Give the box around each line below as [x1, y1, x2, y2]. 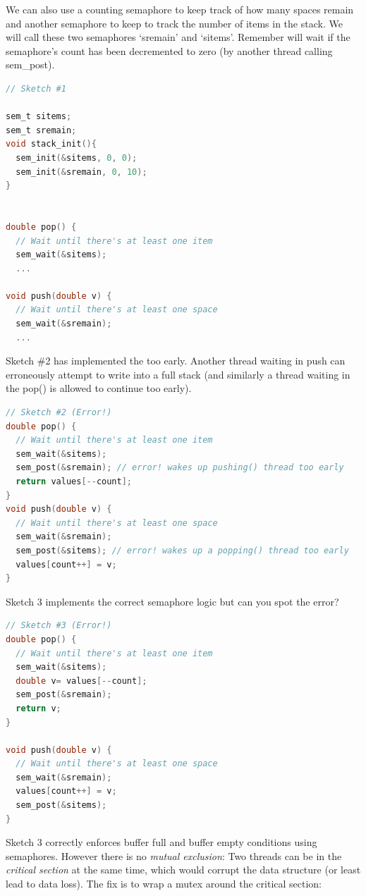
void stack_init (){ [6, 139, 97, 149]
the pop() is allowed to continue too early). [6, 381, 192, 395]
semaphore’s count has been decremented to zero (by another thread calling [6, 43, 333, 58]
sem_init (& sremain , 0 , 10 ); [16, 166, 147, 177]
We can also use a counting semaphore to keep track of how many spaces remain [6, 2, 354, 16]
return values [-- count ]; [16, 477, 133, 486]
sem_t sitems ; [6, 111, 72, 122]
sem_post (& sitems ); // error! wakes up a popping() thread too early [16, 545, 349, 556]
